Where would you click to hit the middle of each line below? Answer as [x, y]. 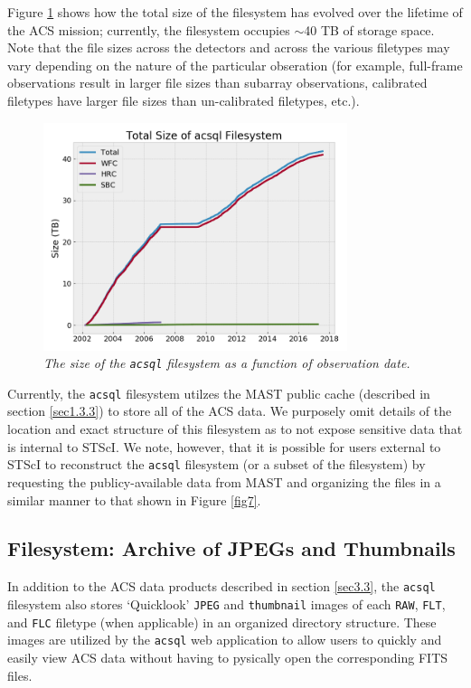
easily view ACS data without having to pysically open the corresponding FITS [228, 657]
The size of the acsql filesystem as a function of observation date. [227, 363]
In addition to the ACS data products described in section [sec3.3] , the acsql [221, 586]
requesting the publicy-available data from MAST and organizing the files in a [224, 481]
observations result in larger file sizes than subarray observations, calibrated [217, 83]
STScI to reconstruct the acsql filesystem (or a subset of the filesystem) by [217, 464]
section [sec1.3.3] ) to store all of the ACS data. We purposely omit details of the [230, 411]
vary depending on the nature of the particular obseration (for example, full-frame [235, 65]
